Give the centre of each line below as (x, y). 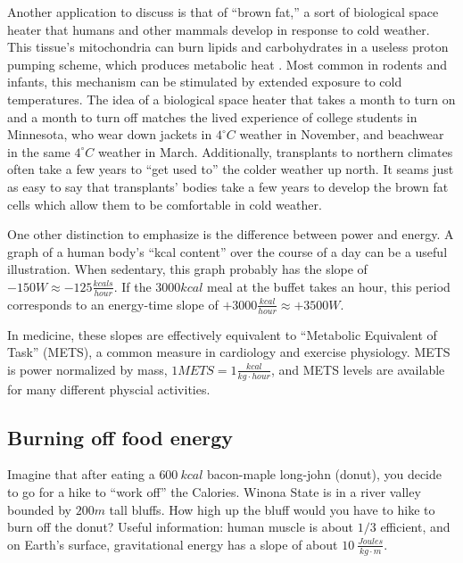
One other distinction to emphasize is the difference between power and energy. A (231, 234)
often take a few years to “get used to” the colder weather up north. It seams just (231, 169)
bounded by (39, 509)
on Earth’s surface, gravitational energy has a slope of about (173, 544)
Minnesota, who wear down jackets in (110, 134)
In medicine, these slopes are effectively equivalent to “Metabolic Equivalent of (222, 334)
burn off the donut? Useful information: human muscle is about (181, 527)
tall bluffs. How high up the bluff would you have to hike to (272, 509)
